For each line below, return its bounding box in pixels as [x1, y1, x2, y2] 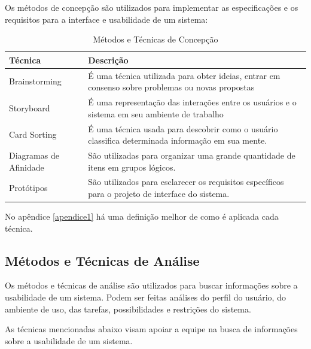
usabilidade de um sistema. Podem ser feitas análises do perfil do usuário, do [5, 291, 286, 304]
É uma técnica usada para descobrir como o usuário [88, 122, 278, 135]
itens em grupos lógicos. [88, 160, 176, 173]
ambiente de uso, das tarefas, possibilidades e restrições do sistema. [5, 302, 251, 315]
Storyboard [9, 101, 50, 114]
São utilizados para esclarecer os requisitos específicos [88, 175, 284, 188]
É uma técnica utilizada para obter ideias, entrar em [88, 69, 280, 81]
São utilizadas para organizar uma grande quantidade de [88, 148, 295, 161]
